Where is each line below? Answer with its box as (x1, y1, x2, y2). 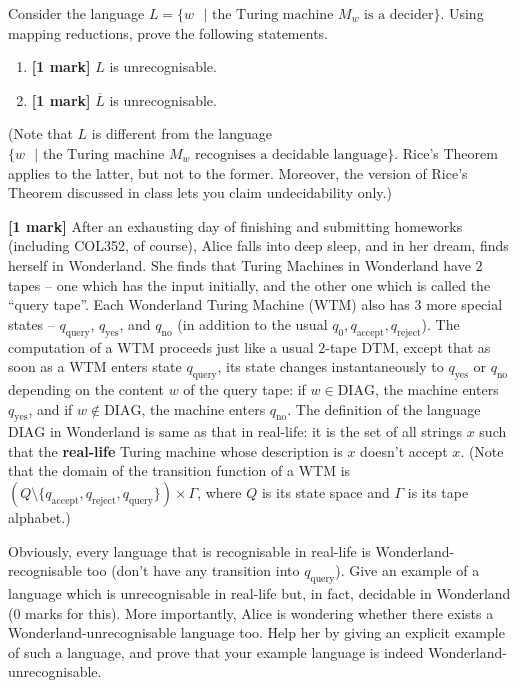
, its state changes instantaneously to (217, 356, 444, 377)
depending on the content (8, 378, 164, 399)
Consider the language (8, 3, 145, 23)
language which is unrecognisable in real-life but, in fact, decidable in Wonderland (8, 583, 511, 604)
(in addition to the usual (177, 313, 328, 334)
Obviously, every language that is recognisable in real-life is (8, 540, 371, 561)
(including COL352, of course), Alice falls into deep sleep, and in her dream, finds (8, 235, 509, 256)
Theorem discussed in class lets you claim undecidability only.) (8, 182, 392, 203)
